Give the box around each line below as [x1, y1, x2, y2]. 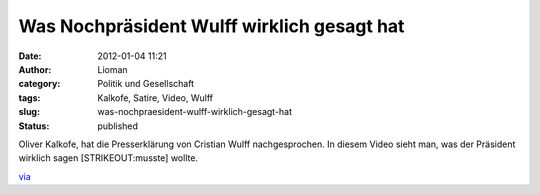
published [97, 120, 139, 132]
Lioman [97, 63, 129, 75]
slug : [18, 106, 40, 118]
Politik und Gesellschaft [97, 78, 195, 90]
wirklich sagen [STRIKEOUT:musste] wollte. [18, 152, 199, 164]
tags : [18, 91, 41, 104]
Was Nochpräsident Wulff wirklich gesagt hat [18, 15, 405, 37]
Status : [18, 120, 50, 132]
